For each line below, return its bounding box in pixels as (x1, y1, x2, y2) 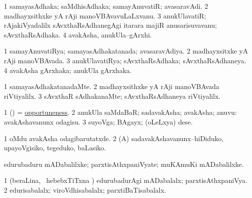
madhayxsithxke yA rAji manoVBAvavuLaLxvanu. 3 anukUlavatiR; (4, 10, 206, 20)
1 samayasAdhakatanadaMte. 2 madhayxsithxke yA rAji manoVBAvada (4, 81, 219, 91)
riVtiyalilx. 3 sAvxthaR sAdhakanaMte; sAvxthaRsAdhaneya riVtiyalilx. (4, 90, 221, 101)
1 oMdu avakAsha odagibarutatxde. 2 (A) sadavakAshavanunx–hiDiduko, (4, 133, 224, 143)
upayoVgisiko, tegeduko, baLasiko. (4, 143, 106, 153)
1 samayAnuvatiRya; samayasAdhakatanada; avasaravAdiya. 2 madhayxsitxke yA (4, 46, 248, 56)
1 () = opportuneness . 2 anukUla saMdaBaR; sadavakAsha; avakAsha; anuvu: (4, 107, 237, 117)
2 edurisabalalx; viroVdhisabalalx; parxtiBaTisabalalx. (4, 184, 166, 195)
